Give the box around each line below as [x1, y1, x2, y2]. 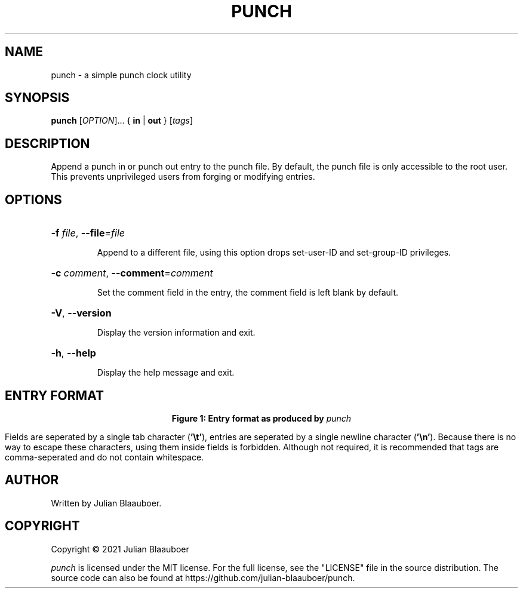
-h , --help [51, 347, 96, 360]
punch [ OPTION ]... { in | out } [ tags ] [51, 115, 193, 126]
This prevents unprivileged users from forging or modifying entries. [51, 171, 315, 182]
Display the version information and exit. [97, 327, 256, 338]
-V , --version [51, 307, 112, 319]
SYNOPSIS [5, 90, 70, 106]
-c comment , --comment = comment [51, 267, 213, 279]
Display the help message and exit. [97, 367, 235, 378]
